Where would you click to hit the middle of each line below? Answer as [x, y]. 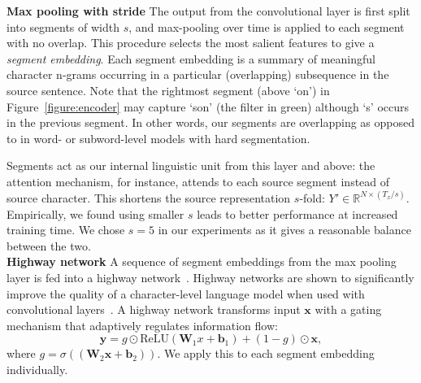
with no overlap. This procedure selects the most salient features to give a [191, 43]
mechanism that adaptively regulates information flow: [142, 325]
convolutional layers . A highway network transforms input [154, 309]
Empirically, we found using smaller [95, 213]
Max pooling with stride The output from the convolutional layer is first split [208, 11]
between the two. [49, 245]
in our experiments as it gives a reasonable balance [284, 230]
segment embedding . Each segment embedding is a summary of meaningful [191, 58]
